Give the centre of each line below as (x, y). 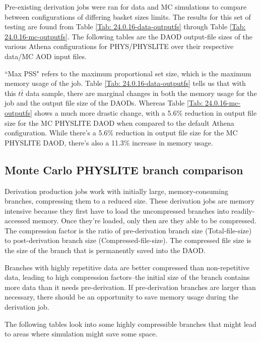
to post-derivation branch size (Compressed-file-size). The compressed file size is (128, 240)
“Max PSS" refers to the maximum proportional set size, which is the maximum (128, 73)
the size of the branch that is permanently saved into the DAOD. (105, 250)
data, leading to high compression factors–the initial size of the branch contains (127, 277)
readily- (243, 210)
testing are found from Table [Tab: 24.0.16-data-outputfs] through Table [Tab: (125, 27)
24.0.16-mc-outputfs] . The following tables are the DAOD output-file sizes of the (128, 36)
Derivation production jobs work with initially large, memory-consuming (116, 191)
